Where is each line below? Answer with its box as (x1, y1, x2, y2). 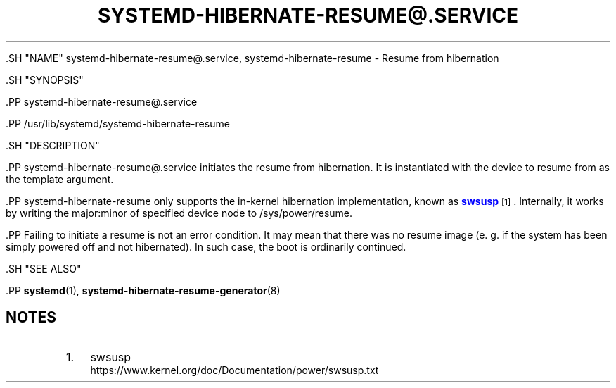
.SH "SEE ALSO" (6, 262, 82, 275)
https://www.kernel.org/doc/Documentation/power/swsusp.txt (90, 363, 379, 376)
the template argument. (6, 173, 114, 185)
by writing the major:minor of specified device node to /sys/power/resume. (6, 206, 353, 219)
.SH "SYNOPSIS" (6, 73, 84, 86)
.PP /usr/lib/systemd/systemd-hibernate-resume (6, 117, 230, 130)
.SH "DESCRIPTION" (6, 139, 100, 151)
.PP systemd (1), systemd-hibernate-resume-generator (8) (6, 284, 281, 296)
